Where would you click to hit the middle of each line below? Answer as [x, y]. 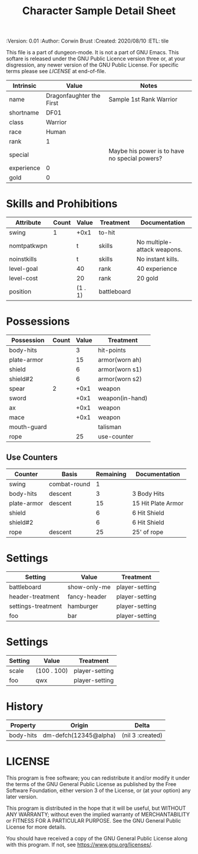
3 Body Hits [148, 493]
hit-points [112, 351]
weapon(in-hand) [123, 398]
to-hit [107, 233]
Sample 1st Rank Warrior [143, 100]
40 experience [157, 269]
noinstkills [23, 259]
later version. [22, 796]
